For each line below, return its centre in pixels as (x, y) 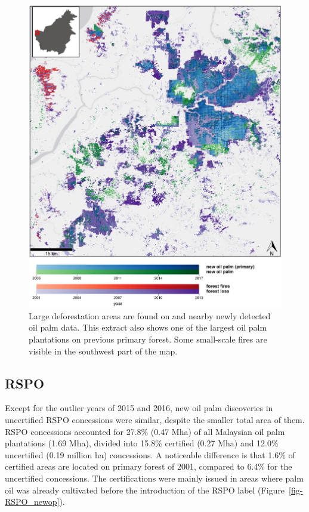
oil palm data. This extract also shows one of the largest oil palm (148, 327)
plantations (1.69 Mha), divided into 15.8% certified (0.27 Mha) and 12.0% (142, 443)
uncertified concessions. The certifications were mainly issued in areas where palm (154, 478)
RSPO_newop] (32, 502)
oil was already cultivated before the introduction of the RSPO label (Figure (145, 490)
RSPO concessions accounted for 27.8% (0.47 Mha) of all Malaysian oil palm (145, 431)
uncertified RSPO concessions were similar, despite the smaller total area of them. (155, 420)
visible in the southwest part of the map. (103, 351)
